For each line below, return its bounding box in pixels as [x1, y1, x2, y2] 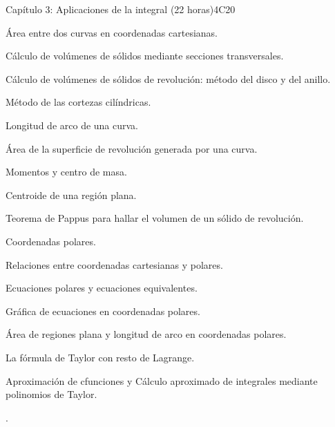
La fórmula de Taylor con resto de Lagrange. [6, 350, 195, 364]
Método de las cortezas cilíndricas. [6, 95, 151, 109]
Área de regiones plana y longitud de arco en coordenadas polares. [6, 327, 287, 341]
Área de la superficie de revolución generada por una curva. [6, 141, 258, 155]
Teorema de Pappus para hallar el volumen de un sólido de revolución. [6, 211, 304, 225]
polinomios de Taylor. [6, 387, 97, 401]
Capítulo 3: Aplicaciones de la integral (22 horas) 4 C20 [6, 2, 236, 16]
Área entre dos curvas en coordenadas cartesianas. [6, 25, 218, 39]
